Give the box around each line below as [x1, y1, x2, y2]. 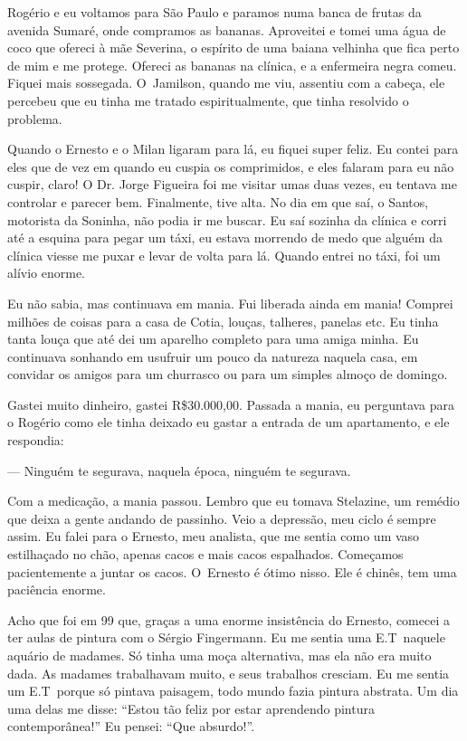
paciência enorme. [7, 580, 106, 599]
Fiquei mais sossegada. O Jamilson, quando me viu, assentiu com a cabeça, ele [7, 73, 445, 92]
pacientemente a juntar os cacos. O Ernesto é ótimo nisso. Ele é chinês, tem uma [7, 562, 457, 581]
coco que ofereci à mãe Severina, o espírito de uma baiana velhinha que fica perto [7, 38, 460, 57]
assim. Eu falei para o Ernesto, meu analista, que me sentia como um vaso [7, 527, 420, 546]
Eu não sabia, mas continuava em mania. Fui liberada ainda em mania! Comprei [7, 293, 453, 312]
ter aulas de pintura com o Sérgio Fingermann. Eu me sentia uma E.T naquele [7, 628, 445, 647]
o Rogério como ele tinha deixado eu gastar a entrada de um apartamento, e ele [7, 413, 450, 432]
